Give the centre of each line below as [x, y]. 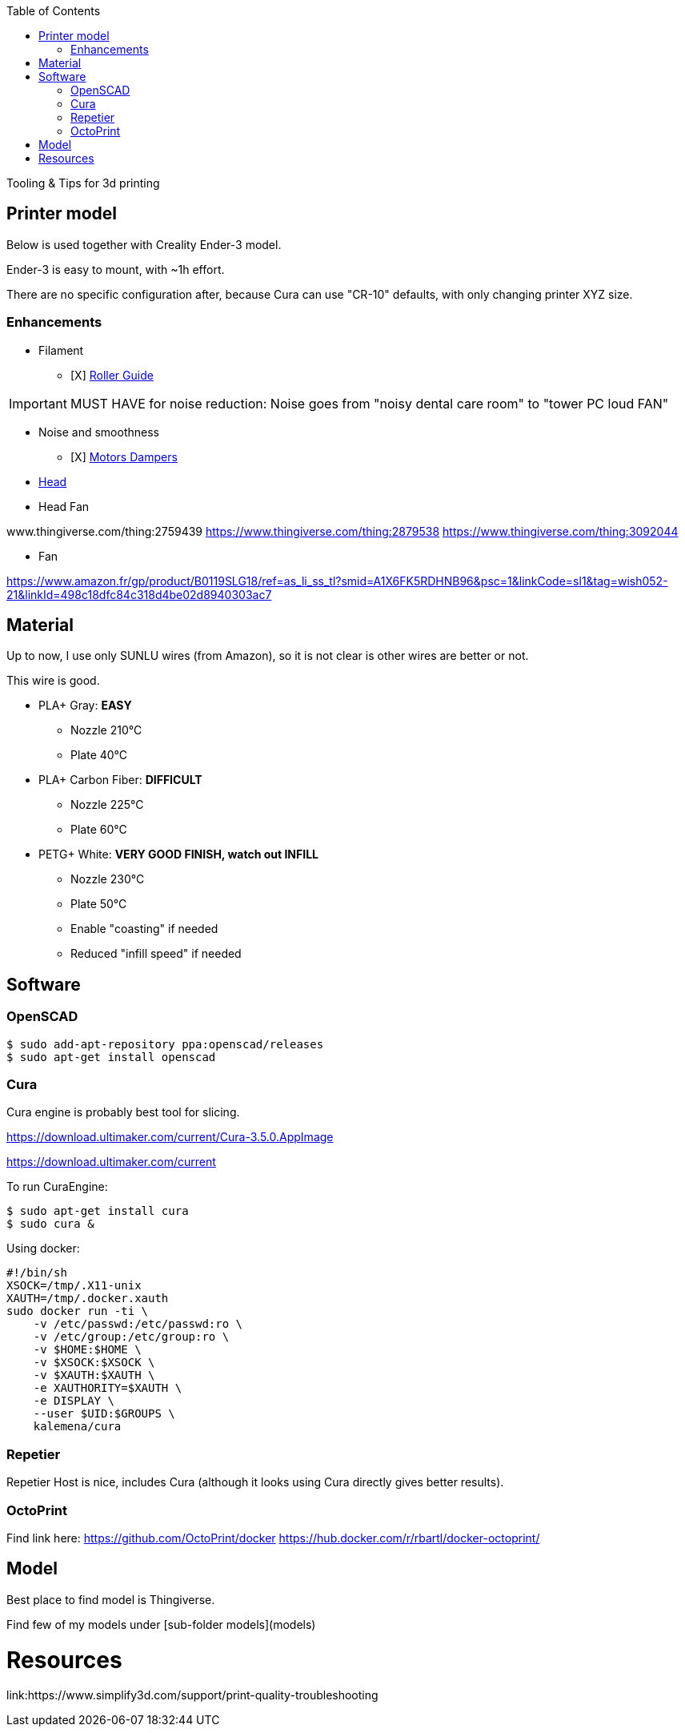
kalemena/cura [77, 1427]
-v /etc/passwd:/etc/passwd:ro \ [138, 1324]
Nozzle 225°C [107, 805]
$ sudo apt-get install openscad [111, 1057]
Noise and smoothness [99, 432]
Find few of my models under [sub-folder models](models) [161, 1624]
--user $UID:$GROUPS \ [104, 1414]
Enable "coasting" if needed [144, 929]
